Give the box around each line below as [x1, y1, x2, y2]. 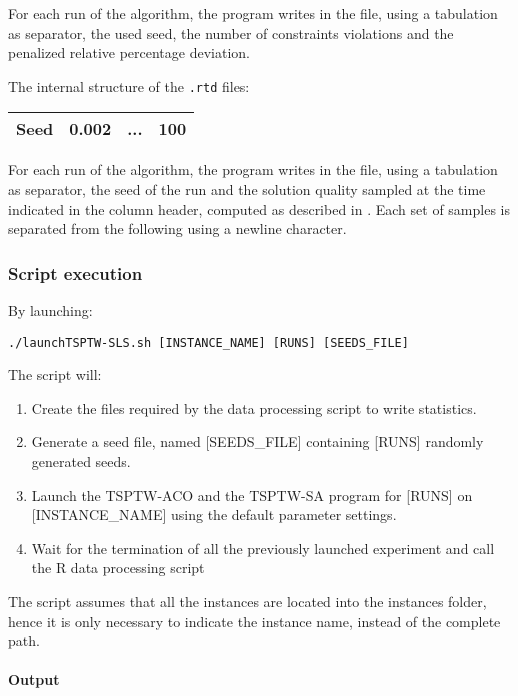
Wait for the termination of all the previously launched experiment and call [31, 537, 495, 558]
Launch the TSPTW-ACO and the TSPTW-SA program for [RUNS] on [31, 484, 473, 505]
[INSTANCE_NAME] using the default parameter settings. [31, 504, 397, 525]
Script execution [8, 260, 143, 285]
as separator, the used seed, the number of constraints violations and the [8, 22, 454, 43]
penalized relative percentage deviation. [8, 42, 250, 63]
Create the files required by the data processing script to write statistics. [31, 397, 477, 418]
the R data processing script [31, 557, 205, 578]
